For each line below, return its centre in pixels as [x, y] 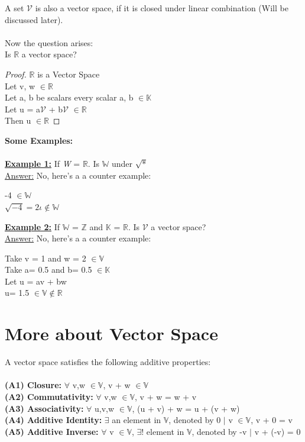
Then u [18, 120]
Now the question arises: [49, 42]
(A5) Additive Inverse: [52, 431]
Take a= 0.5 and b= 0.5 [48, 270]
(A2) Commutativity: [49, 396]
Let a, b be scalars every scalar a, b [69, 97]
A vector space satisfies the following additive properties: [108, 362]
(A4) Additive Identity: [53, 420]
